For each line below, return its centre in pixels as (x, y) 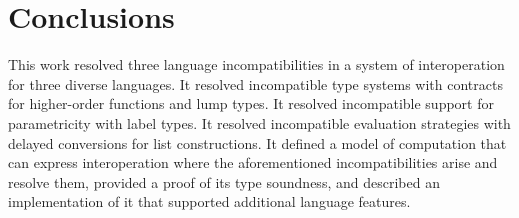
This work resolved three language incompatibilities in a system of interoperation (256, 64)
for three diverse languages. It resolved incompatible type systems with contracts (255, 83)
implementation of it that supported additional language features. (209, 201)
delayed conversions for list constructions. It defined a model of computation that (257, 142)
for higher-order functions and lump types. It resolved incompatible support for (251, 103)
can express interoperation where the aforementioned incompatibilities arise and (253, 162)
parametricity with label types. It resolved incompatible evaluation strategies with (259, 122)
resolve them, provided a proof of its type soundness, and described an (224, 181)
